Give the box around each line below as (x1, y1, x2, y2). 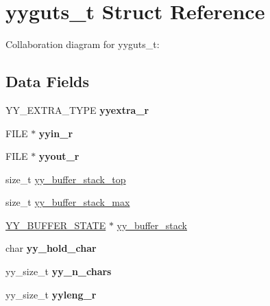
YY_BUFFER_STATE (5, 217, 106, 232)
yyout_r (38, 149, 79, 163)
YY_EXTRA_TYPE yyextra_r (5, 102, 149, 117)
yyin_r (38, 126, 73, 140)
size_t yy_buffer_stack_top (5, 172, 126, 186)
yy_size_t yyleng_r (5, 287, 97, 301)
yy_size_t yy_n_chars (5, 264, 112, 279)
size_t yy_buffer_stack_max (5, 195, 130, 209)
